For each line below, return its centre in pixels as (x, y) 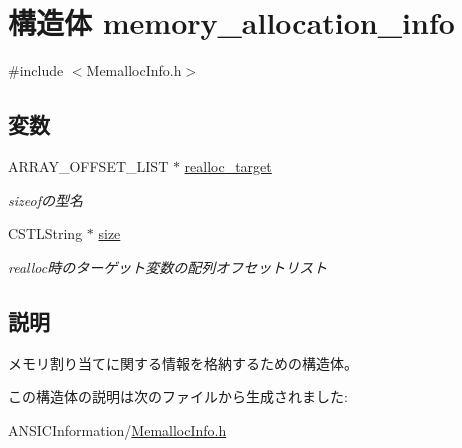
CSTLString (45, 233)
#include (36, 70)
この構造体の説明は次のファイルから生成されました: (178, 396)
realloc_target (228, 165)
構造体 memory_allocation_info (231, 22)
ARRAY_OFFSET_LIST (88, 165)
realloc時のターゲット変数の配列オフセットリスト (168, 266)
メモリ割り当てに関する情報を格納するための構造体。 (183, 362)
